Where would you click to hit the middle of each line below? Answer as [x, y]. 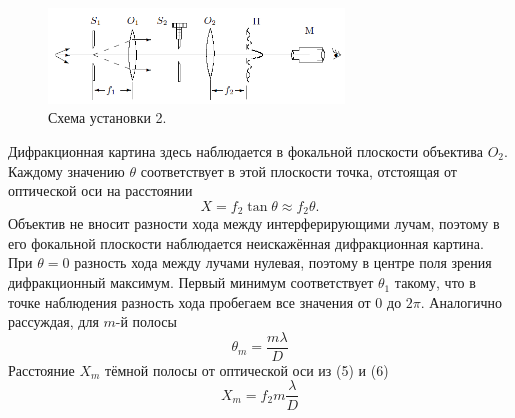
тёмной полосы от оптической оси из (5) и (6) [247, 369]
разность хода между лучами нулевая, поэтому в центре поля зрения [283, 262]
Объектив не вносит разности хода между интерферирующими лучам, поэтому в [254, 223]
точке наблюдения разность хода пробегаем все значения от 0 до [205, 301]
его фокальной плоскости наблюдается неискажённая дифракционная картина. [246, 242]
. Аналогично [461, 301]
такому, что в [435, 282]
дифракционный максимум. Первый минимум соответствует [191, 282]
